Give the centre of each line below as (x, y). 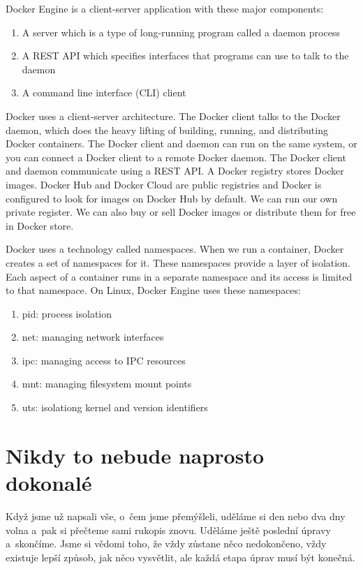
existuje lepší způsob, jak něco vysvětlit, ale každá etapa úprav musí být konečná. (180, 557)
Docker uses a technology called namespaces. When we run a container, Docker (175, 249)
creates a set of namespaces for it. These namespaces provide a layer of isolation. (178, 262)
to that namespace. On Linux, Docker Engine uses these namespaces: (153, 290)
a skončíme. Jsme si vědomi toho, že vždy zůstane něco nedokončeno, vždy (166, 544)
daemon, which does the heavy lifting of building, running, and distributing (167, 130)
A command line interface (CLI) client (104, 93)
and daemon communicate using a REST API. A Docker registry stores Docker (175, 171)
